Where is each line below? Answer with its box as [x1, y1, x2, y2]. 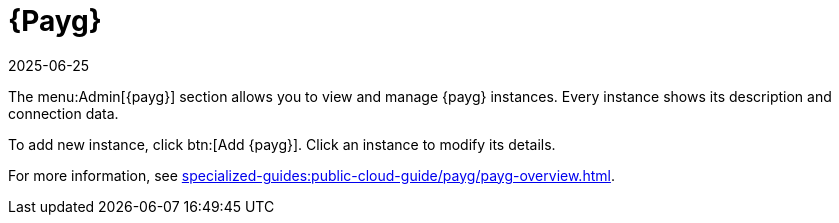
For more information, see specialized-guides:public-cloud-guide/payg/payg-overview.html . [8, 166, 615, 184]
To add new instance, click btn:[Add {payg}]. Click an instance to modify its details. [8, 135, 556, 153]
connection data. [8, 104, 119, 122]
